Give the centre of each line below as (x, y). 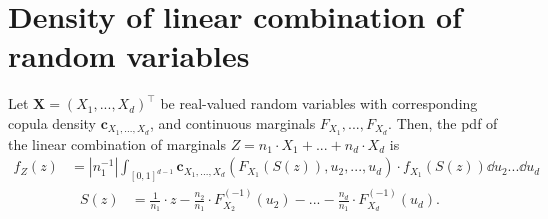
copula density (52, 122)
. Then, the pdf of (443, 122)
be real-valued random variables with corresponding (319, 103)
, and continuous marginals (233, 122)
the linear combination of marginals (117, 143)
